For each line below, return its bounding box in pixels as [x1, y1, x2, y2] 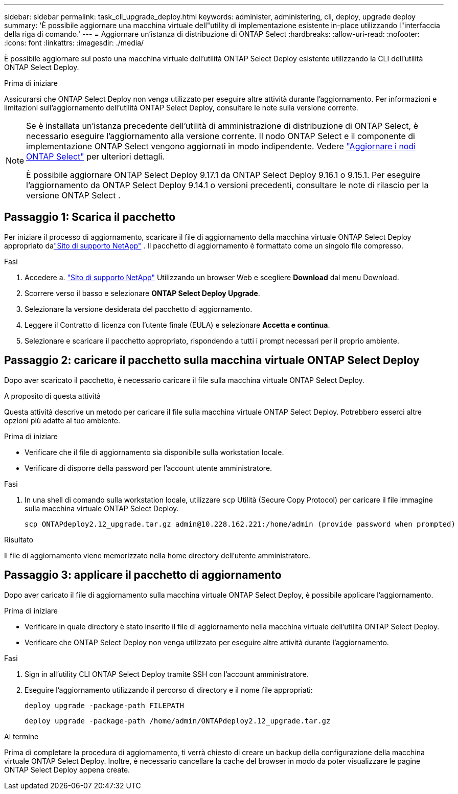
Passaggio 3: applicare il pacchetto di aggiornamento [4, 569, 282, 582]
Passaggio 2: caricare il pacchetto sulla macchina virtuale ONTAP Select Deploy [4, 354, 420, 367]
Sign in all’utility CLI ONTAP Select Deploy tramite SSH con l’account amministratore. [25, 669, 309, 678]
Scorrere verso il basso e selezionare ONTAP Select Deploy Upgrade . [25, 288, 260, 298]
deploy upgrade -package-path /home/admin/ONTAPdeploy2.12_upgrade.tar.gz [25, 716, 331, 725]
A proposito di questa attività [4, 391, 101, 400]
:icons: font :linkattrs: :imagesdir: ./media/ [4, 38, 144, 47]
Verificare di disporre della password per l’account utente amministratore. [25, 463, 272, 472]
